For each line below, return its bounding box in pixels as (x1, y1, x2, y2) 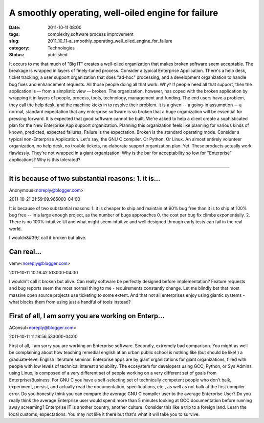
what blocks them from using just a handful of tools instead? (9, 299, 131, 305)
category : (9, 45, 30, 51)
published (47, 52, 68, 58)
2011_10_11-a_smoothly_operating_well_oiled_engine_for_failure (47, 38, 173, 44)
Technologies (47, 45, 75, 51)
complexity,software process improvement (47, 31, 134, 37)
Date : (9, 24, 21, 30)
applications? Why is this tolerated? (9, 157, 81, 163)
